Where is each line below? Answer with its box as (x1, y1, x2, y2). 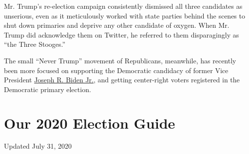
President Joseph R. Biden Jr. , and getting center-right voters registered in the (4, 75, 240, 85)
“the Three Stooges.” (4, 39, 66, 49)
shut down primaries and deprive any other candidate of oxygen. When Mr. (4, 20, 230, 30)
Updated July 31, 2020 (4, 141, 72, 151)
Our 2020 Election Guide (4, 113, 175, 133)
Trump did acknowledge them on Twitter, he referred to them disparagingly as (4, 29, 239, 39)
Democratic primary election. (4, 84, 91, 94)
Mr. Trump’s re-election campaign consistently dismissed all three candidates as (4, 1, 243, 11)
